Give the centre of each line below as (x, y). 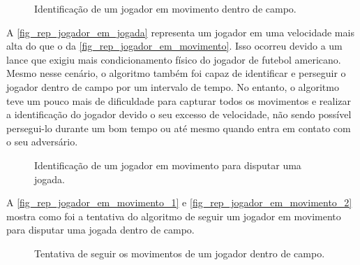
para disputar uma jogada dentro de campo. (100, 230)
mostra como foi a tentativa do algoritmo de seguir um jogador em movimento (174, 216)
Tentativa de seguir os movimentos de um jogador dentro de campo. (180, 253)
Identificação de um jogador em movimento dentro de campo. (165, 8)
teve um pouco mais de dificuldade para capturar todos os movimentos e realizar (179, 100)
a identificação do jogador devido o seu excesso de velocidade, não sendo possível (179, 114)
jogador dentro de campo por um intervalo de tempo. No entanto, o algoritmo (173, 86)
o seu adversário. (42, 142)
